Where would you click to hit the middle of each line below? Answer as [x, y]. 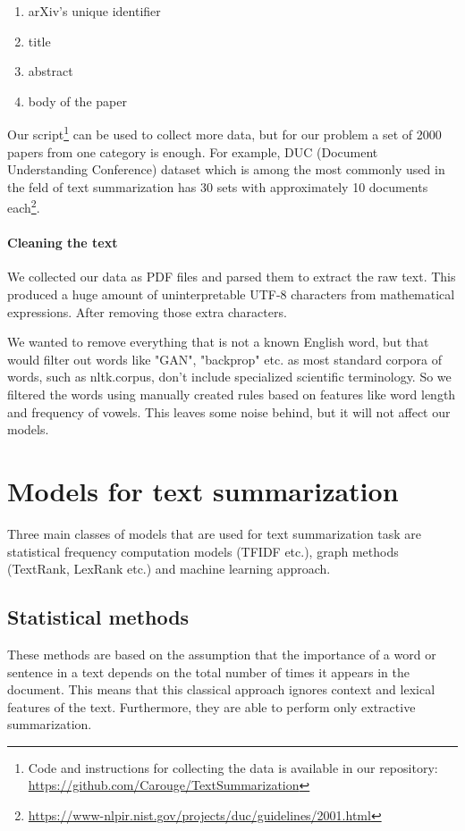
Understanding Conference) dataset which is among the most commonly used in [226, 169]
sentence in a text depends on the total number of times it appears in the [208, 672]
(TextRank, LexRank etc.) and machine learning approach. [169, 569]
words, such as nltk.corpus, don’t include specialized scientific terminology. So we [229, 377]
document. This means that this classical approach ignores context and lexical [221, 689]
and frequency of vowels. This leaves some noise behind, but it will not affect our [229, 411]
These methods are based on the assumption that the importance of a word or [222, 654]
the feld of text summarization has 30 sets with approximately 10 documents [218, 186]
